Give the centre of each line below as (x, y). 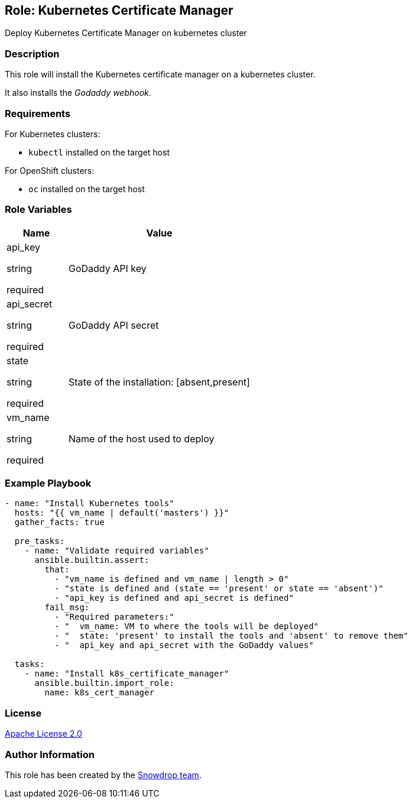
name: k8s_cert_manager (99, 693)
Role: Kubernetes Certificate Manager (119, 10)
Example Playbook (48, 483)
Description (32, 54)
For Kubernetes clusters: (53, 134)
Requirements (38, 113)
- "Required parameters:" (114, 617)
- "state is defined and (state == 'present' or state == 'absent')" (219, 589)
